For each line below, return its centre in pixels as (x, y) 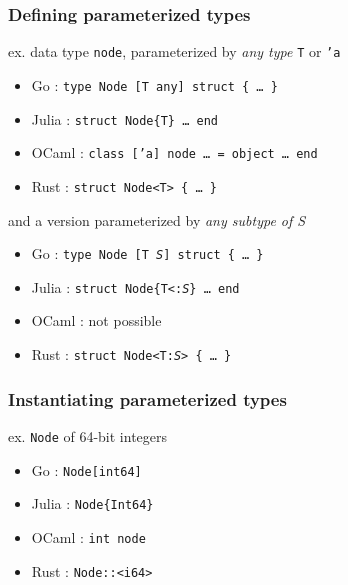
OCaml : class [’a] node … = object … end (174, 152)
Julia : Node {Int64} (92, 503)
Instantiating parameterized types (147, 398)
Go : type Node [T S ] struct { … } (147, 253)
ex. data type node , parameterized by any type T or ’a (174, 51)
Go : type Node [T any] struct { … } (154, 84)
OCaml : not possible (96, 320)
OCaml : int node (88, 536)
